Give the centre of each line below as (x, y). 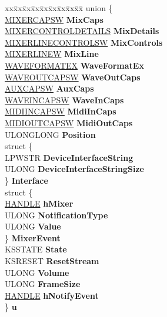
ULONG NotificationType (56, 215)
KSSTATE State (36, 249)
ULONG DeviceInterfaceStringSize (74, 169)
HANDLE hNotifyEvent (52, 295)
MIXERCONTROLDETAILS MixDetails (82, 31)
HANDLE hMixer (39, 203)
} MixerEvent (33, 237)
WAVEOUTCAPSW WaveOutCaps (73, 77)
